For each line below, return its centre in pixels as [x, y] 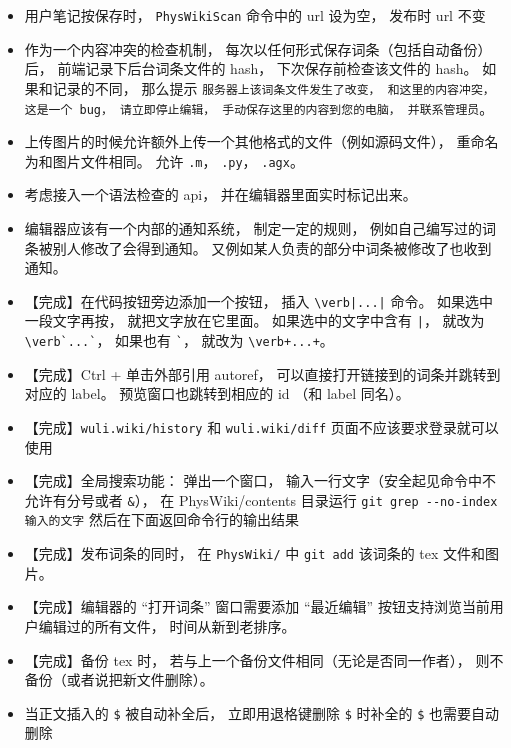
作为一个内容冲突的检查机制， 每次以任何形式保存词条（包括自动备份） [258, 48]
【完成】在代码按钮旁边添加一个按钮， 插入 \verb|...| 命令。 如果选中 [259, 300]
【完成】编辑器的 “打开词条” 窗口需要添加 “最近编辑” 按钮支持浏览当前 [257, 606]
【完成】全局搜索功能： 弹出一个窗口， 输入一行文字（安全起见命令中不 [260, 480]
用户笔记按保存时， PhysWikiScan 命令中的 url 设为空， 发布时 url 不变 [255, 15]
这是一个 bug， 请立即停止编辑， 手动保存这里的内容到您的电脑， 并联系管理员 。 [259, 107]
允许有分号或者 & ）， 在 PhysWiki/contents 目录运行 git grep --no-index [261, 499]
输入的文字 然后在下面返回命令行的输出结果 [161, 519]
